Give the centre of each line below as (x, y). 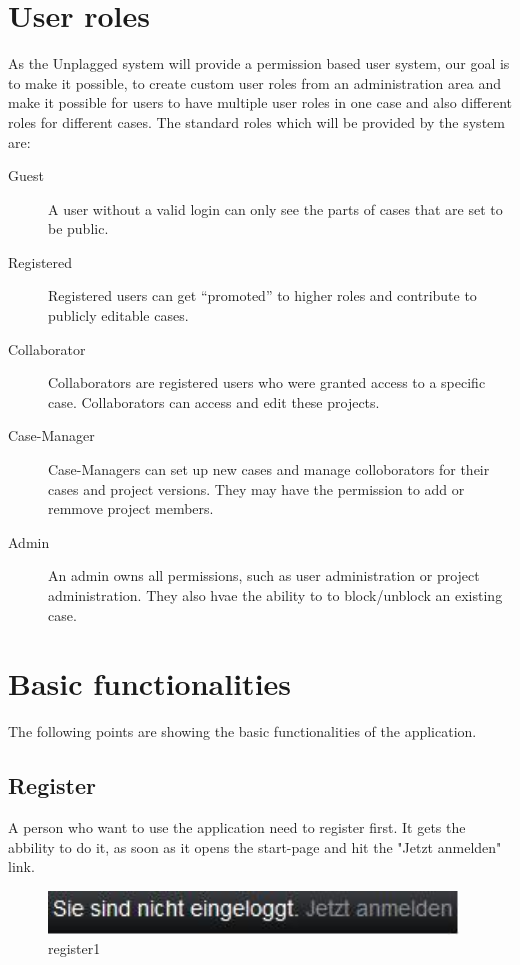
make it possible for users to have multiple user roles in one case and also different (260, 102)
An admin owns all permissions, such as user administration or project (264, 575)
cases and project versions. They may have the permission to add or (256, 488)
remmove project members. (131, 508)
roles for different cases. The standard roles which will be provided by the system (256, 121)
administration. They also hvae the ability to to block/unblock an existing (275, 595)
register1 (74, 948)
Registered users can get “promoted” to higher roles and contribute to (262, 295)
